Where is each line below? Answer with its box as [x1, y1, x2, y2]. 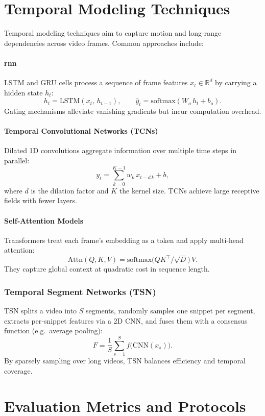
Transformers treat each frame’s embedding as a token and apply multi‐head [4, 234, 244, 245]
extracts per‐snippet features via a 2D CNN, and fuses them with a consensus [4, 315, 248, 326]
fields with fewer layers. [4, 195, 77, 206]
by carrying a [215, 77, 257, 88]
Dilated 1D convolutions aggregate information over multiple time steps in [4, 145, 236, 156]
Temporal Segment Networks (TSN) [4, 285, 156, 298]
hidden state [4, 87, 43, 97]
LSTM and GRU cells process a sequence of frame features [4, 77, 188, 88]
